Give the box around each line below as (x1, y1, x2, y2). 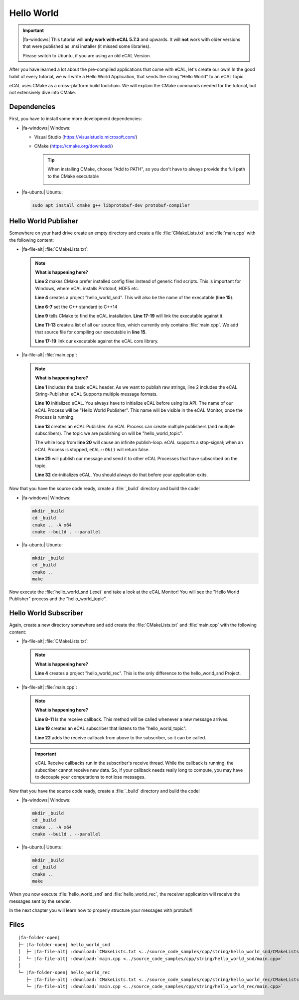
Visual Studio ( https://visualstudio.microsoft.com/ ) (34, 134, 138, 140)
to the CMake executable (47, 173, 99, 179)
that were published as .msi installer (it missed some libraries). (22, 43, 151, 49)
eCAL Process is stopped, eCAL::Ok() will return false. (35, 446, 150, 452)
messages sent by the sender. (9, 898, 71, 904)
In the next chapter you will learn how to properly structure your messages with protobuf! (9, 907, 193, 913)
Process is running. (35, 414, 75, 420)
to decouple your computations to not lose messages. (35, 774, 146, 780)
